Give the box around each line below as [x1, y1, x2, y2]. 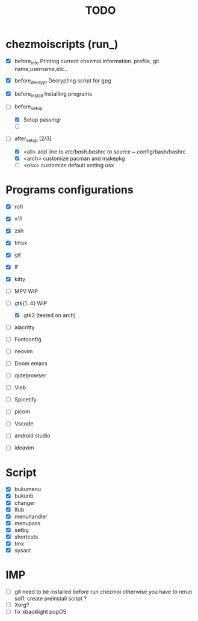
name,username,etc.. [14, 65, 67, 72]
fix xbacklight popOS [14, 608, 67, 616]
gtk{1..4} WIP [14, 299, 48, 307]
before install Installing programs [14, 90, 93, 99]
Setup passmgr [23, 116, 61, 123]
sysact [14, 546, 31, 554]
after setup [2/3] [14, 135, 52, 144]
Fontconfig [14, 335, 42, 343]
